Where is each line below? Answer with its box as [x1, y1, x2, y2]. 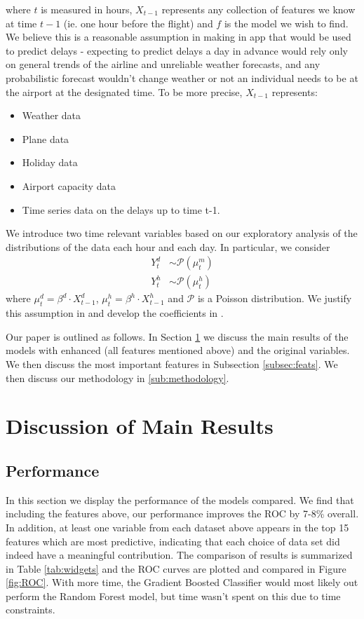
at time [6, 15, 37, 30]
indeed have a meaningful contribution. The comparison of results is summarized [6, 547, 353, 562]
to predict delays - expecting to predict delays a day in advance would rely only [6, 43, 348, 57]
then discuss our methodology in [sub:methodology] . [6, 370, 229, 385]
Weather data [22, 108, 81, 123]
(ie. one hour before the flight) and [63, 15, 213, 30]
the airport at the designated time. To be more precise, [6, 84, 243, 99]
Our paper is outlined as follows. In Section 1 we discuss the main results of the [6, 329, 349, 343]
